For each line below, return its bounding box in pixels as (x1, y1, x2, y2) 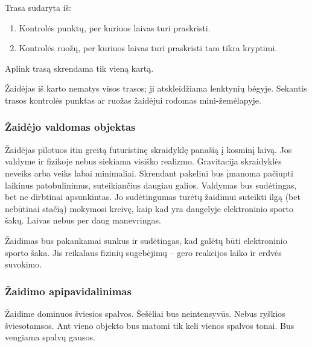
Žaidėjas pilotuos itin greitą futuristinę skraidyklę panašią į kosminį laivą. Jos (5, 143, 292, 155)
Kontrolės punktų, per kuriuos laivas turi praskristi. (19, 21, 211, 34)
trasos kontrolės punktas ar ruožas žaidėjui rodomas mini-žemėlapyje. (5, 93, 261, 106)
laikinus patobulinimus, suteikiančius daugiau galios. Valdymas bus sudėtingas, (5, 178, 297, 191)
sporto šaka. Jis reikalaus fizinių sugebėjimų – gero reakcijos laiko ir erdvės (5, 246, 282, 258)
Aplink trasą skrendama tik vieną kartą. (5, 61, 154, 74)
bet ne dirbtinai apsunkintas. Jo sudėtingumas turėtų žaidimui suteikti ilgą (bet (5, 190, 301, 203)
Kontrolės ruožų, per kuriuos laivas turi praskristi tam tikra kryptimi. (19, 42, 278, 54)
